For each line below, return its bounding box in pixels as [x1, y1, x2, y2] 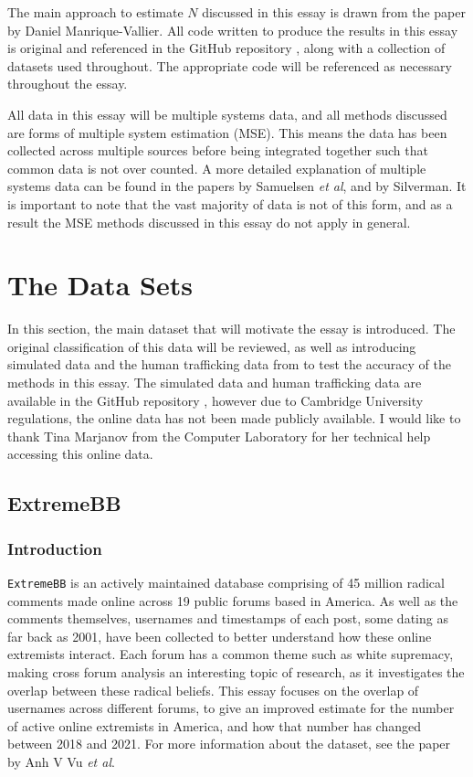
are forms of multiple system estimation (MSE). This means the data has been [7, 122, 447, 142]
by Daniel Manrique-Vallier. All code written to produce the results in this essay [7, 20, 458, 39]
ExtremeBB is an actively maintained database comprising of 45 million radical [7, 573, 445, 591]
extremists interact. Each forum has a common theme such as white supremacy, [7, 644, 454, 664]
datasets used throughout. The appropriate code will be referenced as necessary [7, 56, 452, 75]
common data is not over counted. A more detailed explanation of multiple [7, 158, 426, 177]
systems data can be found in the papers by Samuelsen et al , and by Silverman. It [7, 176, 467, 196]
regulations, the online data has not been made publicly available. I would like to [7, 409, 461, 428]
